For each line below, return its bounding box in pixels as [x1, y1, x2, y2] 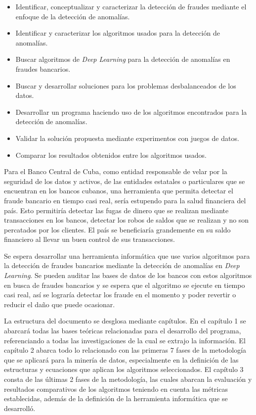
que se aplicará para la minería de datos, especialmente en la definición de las [4, 354, 239, 365]
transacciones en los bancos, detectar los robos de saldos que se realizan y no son [4, 215, 249, 225]
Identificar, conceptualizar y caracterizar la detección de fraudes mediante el [15, 1, 247, 11]
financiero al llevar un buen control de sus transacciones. [4, 234, 175, 244]
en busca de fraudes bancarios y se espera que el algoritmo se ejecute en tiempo [4, 279, 245, 290]
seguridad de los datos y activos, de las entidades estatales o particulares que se [4, 176, 245, 186]
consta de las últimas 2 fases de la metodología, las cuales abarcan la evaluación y [4, 374, 252, 384]
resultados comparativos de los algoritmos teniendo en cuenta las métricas [4, 383, 228, 394]
